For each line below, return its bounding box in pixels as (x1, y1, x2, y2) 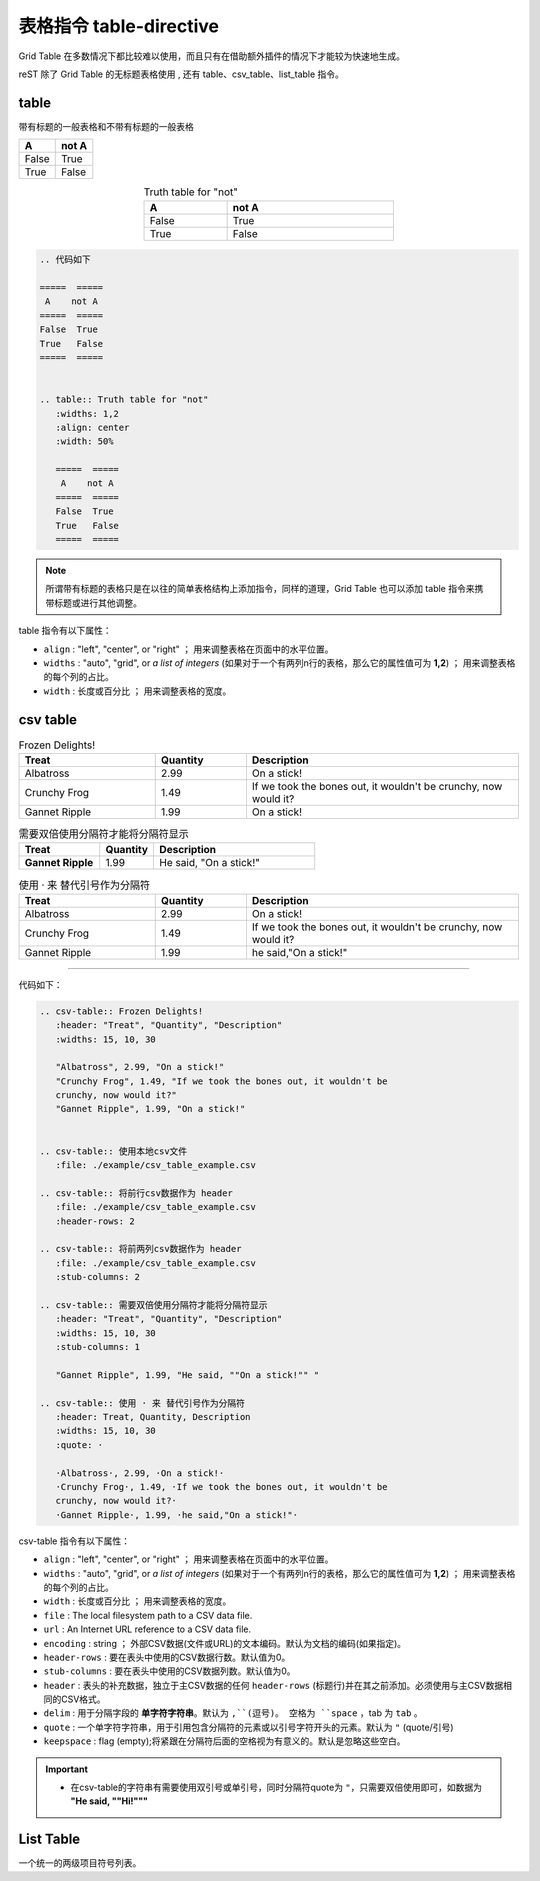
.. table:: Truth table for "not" (39, 394, 209, 405)
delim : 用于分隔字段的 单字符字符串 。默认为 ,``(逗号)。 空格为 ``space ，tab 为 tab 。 (43, 1707, 424, 1719)
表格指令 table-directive (18, 15, 220, 37)
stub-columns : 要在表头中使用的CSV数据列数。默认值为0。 (43, 1665, 296, 1677)
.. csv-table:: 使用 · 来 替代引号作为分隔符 (39, 1397, 245, 1409)
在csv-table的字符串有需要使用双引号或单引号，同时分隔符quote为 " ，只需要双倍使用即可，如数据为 (70, 1781, 483, 1794)
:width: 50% (55, 436, 114, 447)
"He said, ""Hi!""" (70, 1795, 149, 1807)
